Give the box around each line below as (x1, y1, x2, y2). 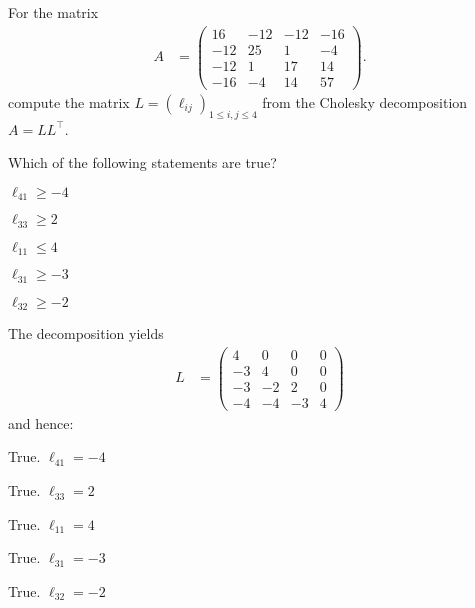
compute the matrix (8, 91, 130, 112)
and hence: (8, 412, 74, 433)
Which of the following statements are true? (8, 152, 277, 173)
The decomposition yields (8, 323, 164, 344)
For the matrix (8, 2, 99, 22)
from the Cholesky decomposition (262, 91, 468, 112)
